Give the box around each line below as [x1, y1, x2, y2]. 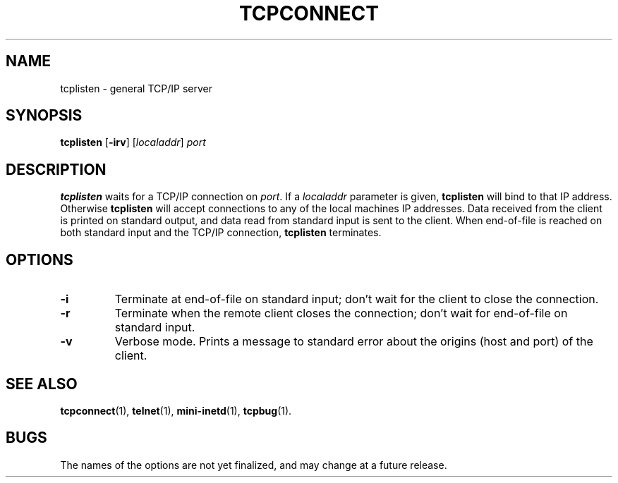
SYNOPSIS [6, 106, 83, 125]
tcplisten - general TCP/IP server [60, 82, 212, 94]
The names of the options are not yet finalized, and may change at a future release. [60, 458, 447, 471]
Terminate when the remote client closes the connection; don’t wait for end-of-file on [114, 306, 568, 321]
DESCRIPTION [6, 160, 107, 178]
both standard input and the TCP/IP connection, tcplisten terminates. [60, 226, 382, 239]
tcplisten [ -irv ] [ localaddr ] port [60, 136, 206, 149]
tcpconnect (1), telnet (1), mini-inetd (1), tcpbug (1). [60, 404, 292, 417]
